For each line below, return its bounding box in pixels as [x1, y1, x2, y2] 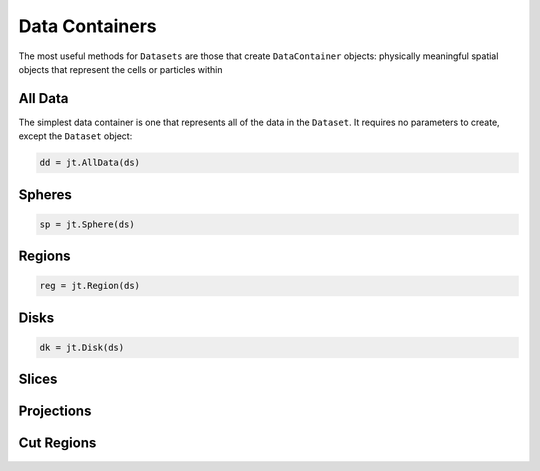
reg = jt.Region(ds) [39, 280, 140, 292]
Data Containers [18, 15, 157, 37]
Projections [18, 403, 92, 420]
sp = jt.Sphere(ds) [39, 218, 135, 230]
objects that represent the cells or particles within [18, 63, 223, 75]
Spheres [18, 186, 72, 203]
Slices [18, 371, 58, 388]
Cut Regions [18, 435, 97, 452]
